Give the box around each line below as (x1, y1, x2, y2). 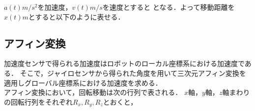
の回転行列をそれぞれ (4, 96, 73, 107)
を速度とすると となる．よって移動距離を (102, 2, 235, 12)
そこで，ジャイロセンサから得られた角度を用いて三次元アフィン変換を (20, 67, 246, 78)
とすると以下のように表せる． (28, 11, 125, 22)
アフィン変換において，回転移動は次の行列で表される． (4, 87, 182, 97)
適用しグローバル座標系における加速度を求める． (4, 77, 162, 88)
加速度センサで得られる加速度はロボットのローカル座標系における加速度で (4, 58, 245, 68)
